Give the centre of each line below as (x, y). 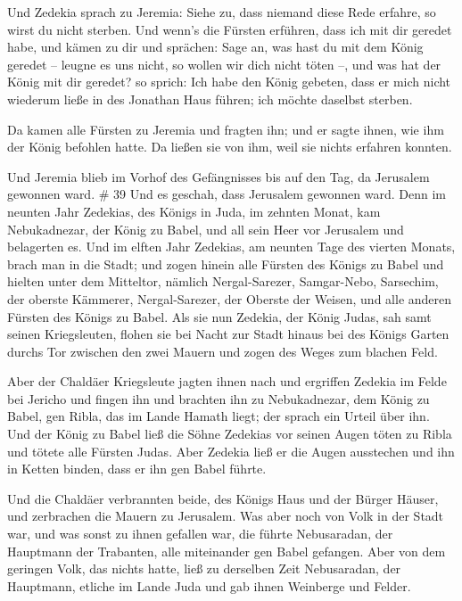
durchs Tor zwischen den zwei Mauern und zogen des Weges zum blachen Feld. (223, 351)
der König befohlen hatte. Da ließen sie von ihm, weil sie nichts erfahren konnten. (230, 147)
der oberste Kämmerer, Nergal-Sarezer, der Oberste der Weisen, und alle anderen (230, 298)
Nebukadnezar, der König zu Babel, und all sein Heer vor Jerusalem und (206, 229)
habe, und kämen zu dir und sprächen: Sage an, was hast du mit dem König (215, 47)
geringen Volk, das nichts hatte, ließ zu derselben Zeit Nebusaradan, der (204, 568)
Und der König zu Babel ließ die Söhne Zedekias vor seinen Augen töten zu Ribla (230, 434)
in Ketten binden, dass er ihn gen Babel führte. (137, 469)
